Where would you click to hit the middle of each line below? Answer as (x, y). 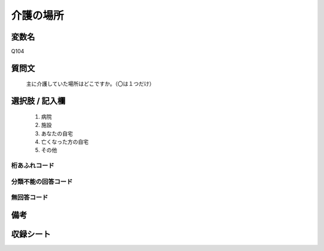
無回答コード (30, 198)
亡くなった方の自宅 (65, 142)
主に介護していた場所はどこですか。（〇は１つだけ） (90, 84)
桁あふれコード (33, 166)
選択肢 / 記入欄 (38, 101)
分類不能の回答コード (42, 182)
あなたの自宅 (57, 133)
